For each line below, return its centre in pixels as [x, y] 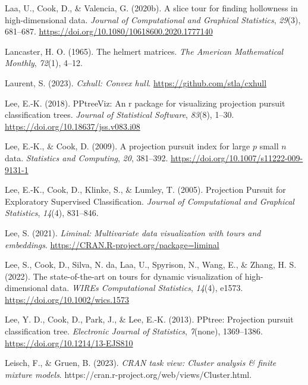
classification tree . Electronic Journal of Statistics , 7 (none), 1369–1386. [134, 331]
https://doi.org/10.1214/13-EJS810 [69, 342]
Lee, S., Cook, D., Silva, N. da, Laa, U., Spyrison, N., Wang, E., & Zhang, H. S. [151, 265]
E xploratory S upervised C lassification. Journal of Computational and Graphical [150, 201]
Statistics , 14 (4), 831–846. [52, 213]
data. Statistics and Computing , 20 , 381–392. [87, 157]
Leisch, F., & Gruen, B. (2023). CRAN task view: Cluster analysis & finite [141, 363]
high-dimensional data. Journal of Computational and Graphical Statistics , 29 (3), [153, 19]
